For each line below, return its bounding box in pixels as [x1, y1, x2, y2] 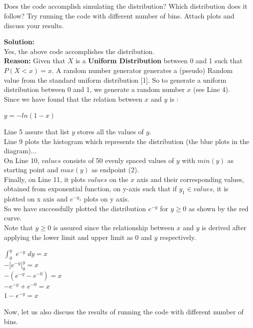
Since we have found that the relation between [4, 93, 142, 104]
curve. [4, 213, 22, 223]
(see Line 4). [193, 84, 230, 94]
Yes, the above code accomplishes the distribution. [4, 46, 155, 56]
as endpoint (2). [91, 164, 139, 175]
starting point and [4, 164, 58, 175]
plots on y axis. [83, 194, 130, 204]
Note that [4, 222, 33, 233]
